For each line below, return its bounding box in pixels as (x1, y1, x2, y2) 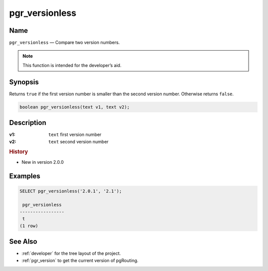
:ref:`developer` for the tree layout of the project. (21, 251, 121, 257)
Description (9, 119, 47, 127)
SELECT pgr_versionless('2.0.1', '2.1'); (19, 188, 122, 194)
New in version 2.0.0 (21, 159, 64, 165)
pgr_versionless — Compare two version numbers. (9, 40, 120, 46)
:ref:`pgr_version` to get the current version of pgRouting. (21, 257, 138, 263)
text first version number (48, 132, 102, 137)
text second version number (48, 138, 109, 144)
